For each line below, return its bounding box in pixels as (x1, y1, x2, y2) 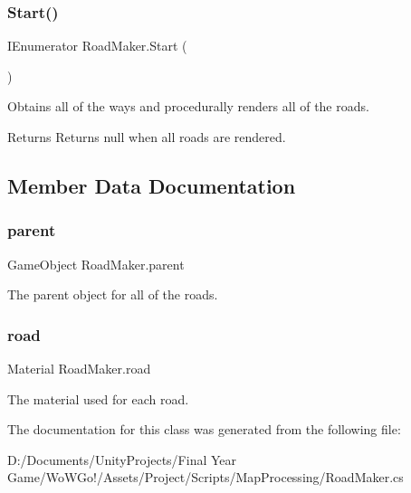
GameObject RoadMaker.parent (7, 254, 185, 273)
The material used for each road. (7, 389, 189, 408)
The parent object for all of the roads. (7, 285, 218, 304)
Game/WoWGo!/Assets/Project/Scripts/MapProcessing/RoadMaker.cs (7, 468, 404, 487)
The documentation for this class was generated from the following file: (7, 420, 401, 439)
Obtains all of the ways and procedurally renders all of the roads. (7, 97, 369, 116)
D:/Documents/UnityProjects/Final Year (7, 450, 237, 469)
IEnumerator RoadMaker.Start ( (7, 36, 187, 55)
